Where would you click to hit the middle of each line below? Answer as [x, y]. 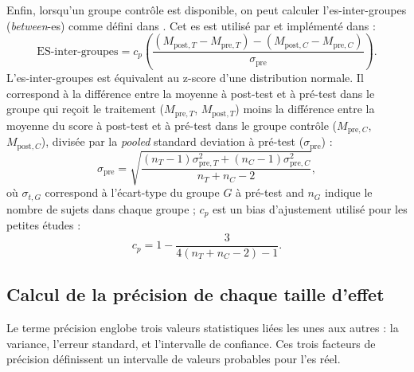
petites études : [44, 225]
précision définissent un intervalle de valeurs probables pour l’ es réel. [174, 359]
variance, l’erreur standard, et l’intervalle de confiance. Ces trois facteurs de [191, 343]
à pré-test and [270, 192]
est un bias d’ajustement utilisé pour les [310, 208]
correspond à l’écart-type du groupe [132, 192]
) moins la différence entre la [305, 109]
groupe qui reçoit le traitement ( [86, 109]
